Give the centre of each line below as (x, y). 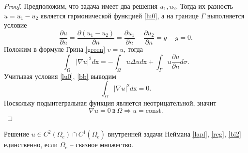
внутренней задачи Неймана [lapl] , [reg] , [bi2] (174, 134)
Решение (17, 134)
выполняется (226, 15)
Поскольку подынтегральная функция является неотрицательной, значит (110, 103)
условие (15, 25)
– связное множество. (102, 145)
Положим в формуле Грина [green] (55, 49)
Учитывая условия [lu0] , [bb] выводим (60, 76)
